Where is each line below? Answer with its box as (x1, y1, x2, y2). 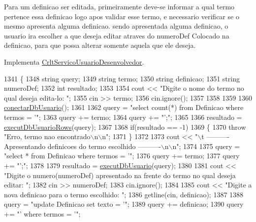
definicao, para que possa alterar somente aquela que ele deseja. (4, 40, 196, 50)
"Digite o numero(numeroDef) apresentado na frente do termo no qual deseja (4, 170, 236, 180)
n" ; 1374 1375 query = (172, 141, 240, 151)
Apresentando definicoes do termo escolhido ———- (4, 141, 161, 151)
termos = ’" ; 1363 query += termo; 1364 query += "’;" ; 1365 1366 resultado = (4, 111, 242, 122)
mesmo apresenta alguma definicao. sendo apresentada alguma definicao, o (4, 21, 228, 31)
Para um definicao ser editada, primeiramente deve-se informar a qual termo (4, 1, 235, 11)
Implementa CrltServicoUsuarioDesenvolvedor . (4, 56, 144, 67)
